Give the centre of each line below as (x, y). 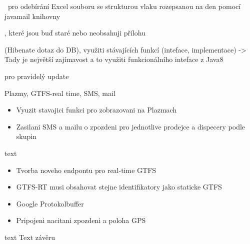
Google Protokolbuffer (50, 203)
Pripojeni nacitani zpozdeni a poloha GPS (81, 220)
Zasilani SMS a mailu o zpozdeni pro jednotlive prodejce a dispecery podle (131, 126)
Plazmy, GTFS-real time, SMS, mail (60, 93)
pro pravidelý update (37, 76)
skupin (26, 136)
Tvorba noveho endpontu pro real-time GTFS (86, 170)
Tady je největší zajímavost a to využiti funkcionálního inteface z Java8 (114, 59)
